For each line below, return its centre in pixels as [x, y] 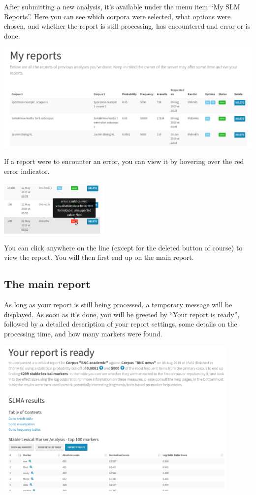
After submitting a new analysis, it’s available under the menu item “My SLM [122, 6]
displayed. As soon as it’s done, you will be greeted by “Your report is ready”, [122, 314]
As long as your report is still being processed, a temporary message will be [118, 304]
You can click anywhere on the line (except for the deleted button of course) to [123, 247]
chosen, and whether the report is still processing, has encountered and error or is [127, 26]
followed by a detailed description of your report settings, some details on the [121, 324]
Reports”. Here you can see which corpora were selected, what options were [117, 16]
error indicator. [27, 171]
